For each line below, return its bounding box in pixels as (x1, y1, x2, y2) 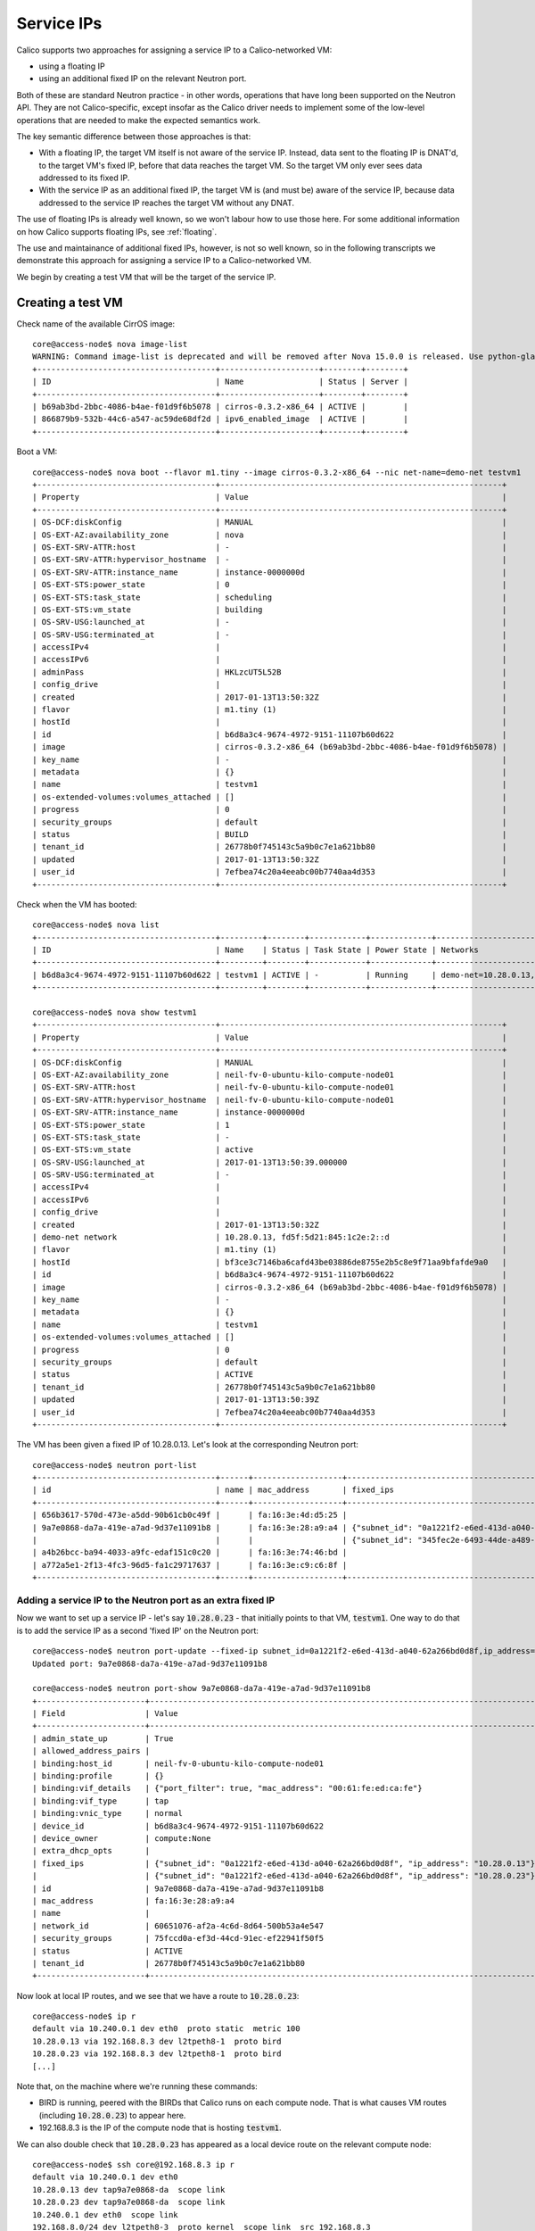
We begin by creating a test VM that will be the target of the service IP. (16, 271, 276, 282)
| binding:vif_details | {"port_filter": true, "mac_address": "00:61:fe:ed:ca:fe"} (32, 1783, 423, 1794)
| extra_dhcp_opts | (32, 1845, 151, 1856)
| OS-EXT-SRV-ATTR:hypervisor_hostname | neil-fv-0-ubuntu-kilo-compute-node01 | (32, 1094, 507, 1105)
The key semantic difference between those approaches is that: (16, 130, 251, 142)
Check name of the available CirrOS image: (16, 318, 176, 329)
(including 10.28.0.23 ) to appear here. (38, 2110, 186, 2120)
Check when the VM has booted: (16, 899, 137, 909)
